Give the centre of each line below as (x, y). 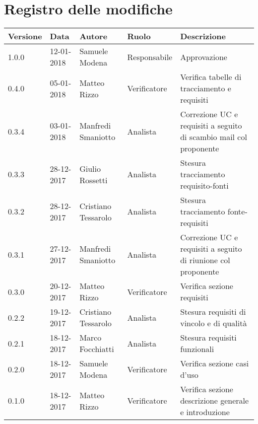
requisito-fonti (204, 186)
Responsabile (150, 57)
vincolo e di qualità (214, 323)
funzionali (197, 349)
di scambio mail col (214, 137)
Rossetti (94, 180)
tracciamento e (206, 88)
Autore (94, 36)
